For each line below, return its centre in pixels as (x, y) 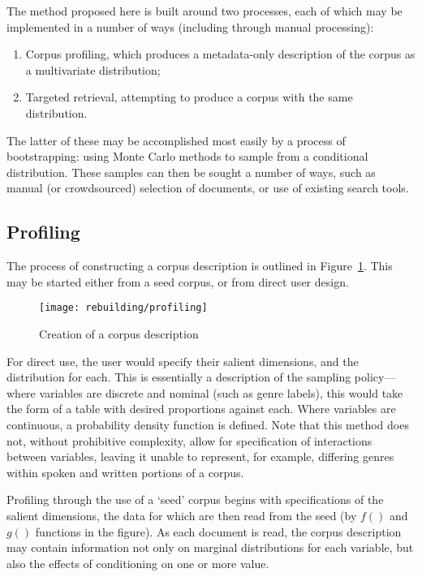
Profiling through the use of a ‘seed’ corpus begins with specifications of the (195, 499)
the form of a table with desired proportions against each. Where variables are (201, 409)
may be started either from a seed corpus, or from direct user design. (178, 281)
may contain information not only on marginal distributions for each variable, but (210, 547)
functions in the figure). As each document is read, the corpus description (218, 531)
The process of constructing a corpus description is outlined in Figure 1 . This (200, 266)
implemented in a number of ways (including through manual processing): (190, 26)
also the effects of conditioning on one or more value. (138, 563)
